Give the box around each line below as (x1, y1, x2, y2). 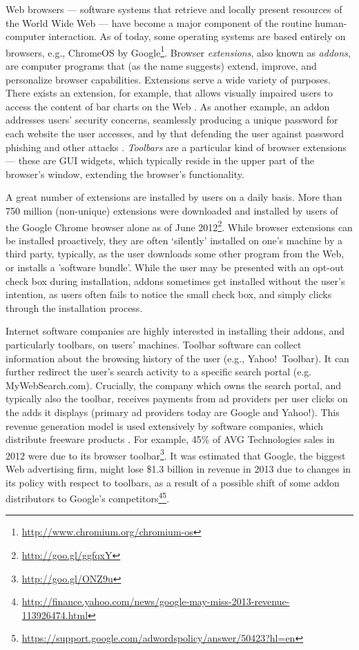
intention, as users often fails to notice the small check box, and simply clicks (6, 287, 332, 302)
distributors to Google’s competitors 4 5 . (6, 489, 170, 505)
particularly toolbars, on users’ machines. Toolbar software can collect (6, 337, 302, 351)
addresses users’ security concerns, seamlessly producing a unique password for (6, 112, 338, 127)
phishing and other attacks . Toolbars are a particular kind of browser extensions (6, 139, 347, 154)
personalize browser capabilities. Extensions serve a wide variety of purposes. (6, 72, 331, 86)
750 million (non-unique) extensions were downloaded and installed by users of (6, 203, 338, 217)
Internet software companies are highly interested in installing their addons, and (6, 324, 345, 338)
